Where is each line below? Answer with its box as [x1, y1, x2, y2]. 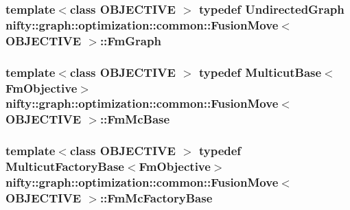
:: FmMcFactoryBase [100, 189, 213, 206]
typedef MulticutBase [198, 63, 322, 80]
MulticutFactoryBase [5, 158, 124, 175]
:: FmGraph [100, 32, 161, 49]
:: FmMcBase [100, 110, 170, 128]
